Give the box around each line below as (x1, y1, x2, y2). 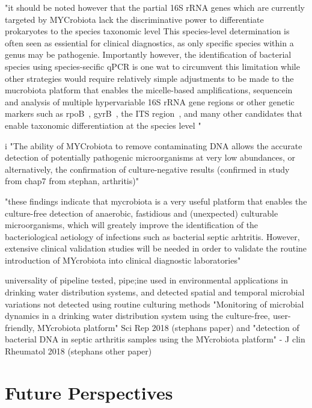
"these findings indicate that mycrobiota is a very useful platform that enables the (5, 194, 307, 207)
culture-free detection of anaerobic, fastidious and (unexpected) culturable (5, 206, 278, 219)
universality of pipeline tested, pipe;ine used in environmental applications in (5, 274, 289, 286)
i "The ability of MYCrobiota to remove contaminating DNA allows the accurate (5, 139, 302, 152)
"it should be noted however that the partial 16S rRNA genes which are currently (5, 1, 305, 13)
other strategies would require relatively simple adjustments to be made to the (5, 72, 294, 84)
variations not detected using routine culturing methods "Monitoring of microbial (5, 297, 304, 310)
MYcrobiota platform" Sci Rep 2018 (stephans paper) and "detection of (37, 321, 299, 333)
